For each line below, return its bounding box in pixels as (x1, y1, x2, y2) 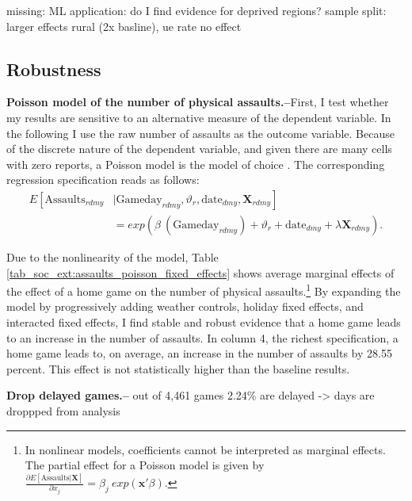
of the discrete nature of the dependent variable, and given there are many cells (6, 140, 392, 157)
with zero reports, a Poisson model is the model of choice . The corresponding (6, 155, 385, 172)
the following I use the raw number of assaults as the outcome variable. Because (6, 124, 395, 141)
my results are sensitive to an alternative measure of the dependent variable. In (6, 109, 391, 125)
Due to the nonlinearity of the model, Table (6, 249, 219, 266)
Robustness (6, 56, 101, 81)
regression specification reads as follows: (6, 171, 200, 188)
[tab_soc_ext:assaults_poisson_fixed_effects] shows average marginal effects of (6, 264, 395, 281)
